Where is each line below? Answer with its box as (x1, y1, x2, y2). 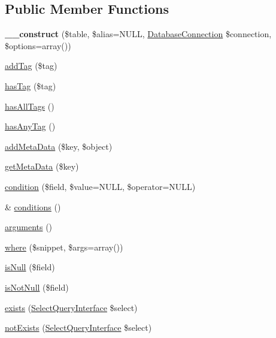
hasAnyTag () (5, 120, 56, 132)
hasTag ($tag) (5, 79, 56, 92)
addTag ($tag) (5, 59, 57, 72)
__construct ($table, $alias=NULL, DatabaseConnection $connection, (5, 28, 272, 40)
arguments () (5, 221, 53, 233)
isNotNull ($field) (5, 280, 69, 293)
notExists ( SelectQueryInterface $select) (5, 321, 152, 334)
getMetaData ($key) (5, 160, 79, 173)
